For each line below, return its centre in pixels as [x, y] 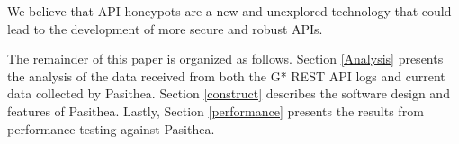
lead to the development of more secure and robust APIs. [165, 28]
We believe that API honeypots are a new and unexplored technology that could [229, 11]
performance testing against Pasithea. [111, 128]
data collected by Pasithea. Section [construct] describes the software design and [229, 93]
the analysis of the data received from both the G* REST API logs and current [226, 76]
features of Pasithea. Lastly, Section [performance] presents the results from [216, 110]
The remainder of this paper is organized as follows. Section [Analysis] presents [225, 59]
